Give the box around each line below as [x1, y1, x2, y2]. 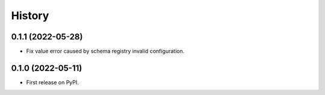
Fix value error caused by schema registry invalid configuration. [26, 48, 185, 55]
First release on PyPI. [26, 78, 79, 86]
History [11, 9, 49, 22]
